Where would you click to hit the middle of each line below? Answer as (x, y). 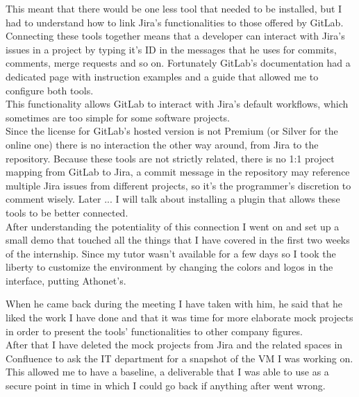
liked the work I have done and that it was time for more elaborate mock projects (179, 318)
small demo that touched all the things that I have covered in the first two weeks (178, 240)
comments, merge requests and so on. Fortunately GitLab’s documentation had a (178, 63)
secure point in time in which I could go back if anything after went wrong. (166, 386)
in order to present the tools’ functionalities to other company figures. (154, 331)
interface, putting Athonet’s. (66, 280)
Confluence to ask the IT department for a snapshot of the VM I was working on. (179, 358)
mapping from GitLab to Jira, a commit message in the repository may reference (178, 172)
